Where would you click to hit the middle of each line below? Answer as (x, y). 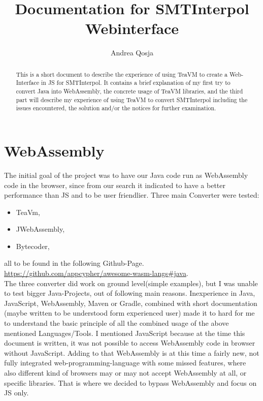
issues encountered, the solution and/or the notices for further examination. (116, 108)
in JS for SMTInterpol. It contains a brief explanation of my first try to (136, 83)
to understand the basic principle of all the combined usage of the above (117, 323)
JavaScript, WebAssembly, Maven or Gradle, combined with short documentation (131, 303)
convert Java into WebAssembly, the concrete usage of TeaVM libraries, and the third (129, 91)
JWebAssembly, (40, 229)
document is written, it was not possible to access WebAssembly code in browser (130, 343)
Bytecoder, (33, 246)
